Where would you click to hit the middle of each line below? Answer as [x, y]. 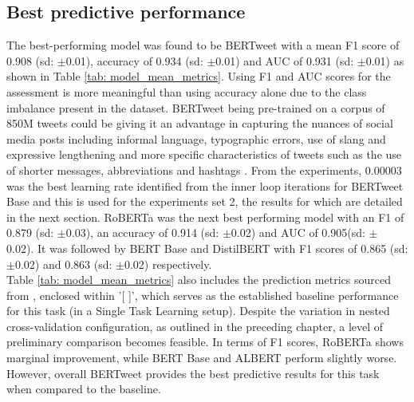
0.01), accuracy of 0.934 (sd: [134, 60]
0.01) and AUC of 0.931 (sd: [285, 60]
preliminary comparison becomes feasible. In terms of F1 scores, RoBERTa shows [205, 342]
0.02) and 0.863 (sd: [63, 264]
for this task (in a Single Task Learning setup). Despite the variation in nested [198, 311]
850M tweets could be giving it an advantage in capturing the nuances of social [200, 123]
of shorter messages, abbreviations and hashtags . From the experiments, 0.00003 [204, 169]
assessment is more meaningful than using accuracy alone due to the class [187, 91]
